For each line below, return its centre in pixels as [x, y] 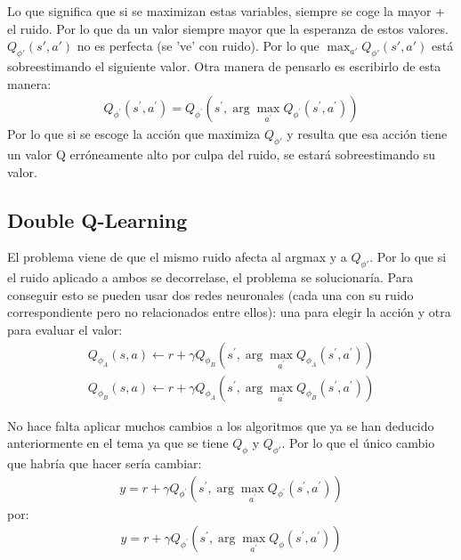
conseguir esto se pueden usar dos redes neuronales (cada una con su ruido [210, 294]
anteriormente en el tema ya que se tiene [118, 443]
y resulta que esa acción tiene [367, 134]
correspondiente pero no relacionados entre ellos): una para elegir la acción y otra [229, 312]
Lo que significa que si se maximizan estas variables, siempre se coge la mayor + [226, 11]
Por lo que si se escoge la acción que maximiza [134, 134]
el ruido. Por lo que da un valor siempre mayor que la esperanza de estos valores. [228, 28]
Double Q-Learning [97, 219]
